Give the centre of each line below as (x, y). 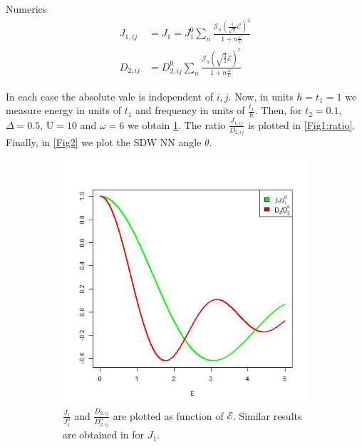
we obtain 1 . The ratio (176, 124)
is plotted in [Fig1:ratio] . (302, 124)
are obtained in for (104, 435)
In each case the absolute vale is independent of (110, 96)
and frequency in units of (190, 110)
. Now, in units (261, 96)
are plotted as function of (168, 415)
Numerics (26, 9)
